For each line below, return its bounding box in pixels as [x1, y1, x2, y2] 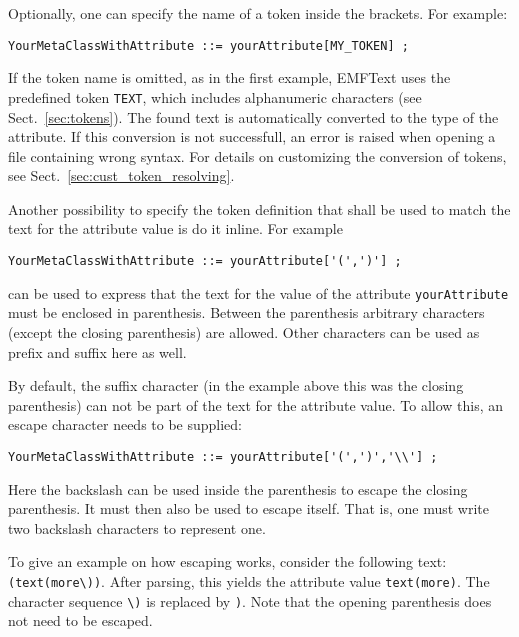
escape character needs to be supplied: [8, 414, 243, 435]
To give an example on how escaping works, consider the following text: [8, 551, 447, 572]
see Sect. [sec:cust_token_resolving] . [8, 165, 235, 186]
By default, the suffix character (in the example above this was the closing [8, 375, 464, 396]
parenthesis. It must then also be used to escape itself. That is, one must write [8, 498, 489, 519]
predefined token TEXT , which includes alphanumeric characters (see [8, 86, 422, 107]
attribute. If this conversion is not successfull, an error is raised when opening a [8, 126, 496, 147]
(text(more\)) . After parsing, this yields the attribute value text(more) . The [8, 570, 490, 591]
